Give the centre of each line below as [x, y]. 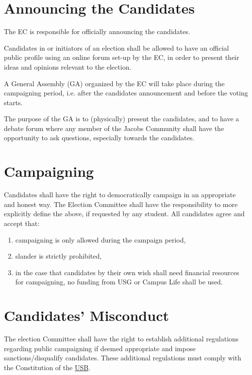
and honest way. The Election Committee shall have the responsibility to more [121, 204]
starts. [13, 102]
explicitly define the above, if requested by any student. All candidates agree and [124, 214]
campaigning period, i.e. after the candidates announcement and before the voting [126, 93]
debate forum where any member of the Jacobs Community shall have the [114, 128]
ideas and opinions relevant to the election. [68, 66]
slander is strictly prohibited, [59, 256]
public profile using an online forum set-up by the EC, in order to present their [122, 57]
